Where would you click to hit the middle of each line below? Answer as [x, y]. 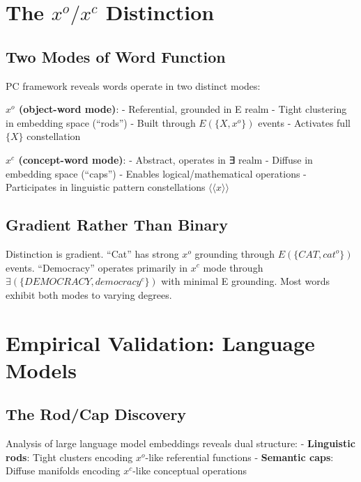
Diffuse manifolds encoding [63, 471]
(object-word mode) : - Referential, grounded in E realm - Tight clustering [183, 109]
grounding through [235, 253]
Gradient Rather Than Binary [117, 225]
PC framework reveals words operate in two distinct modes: [133, 85]
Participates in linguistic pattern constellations [106, 187]
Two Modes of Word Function [116, 56]
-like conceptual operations [190, 471]
